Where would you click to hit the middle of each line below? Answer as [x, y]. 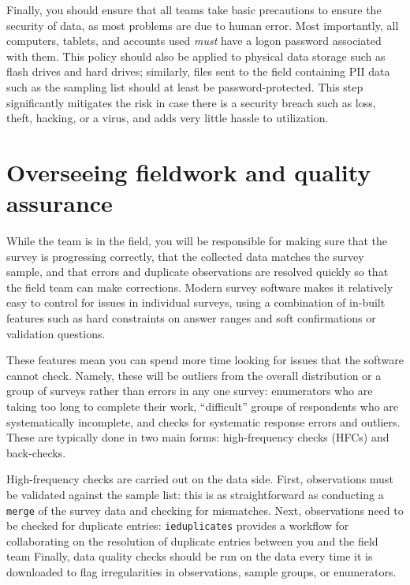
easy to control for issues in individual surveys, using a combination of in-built [196, 302]
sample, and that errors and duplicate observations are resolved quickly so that [198, 272]
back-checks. [36, 452]
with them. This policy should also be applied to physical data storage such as [196, 56]
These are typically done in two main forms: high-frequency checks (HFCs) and [198, 437]
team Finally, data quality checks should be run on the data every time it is [190, 556]
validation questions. [56, 333]
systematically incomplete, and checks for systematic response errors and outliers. [203, 421]
